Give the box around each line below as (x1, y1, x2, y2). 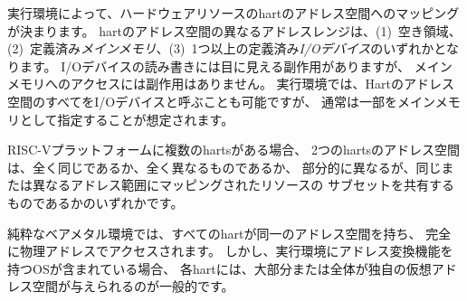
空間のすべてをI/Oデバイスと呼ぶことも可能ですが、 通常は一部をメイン (7, 91, 435, 110)
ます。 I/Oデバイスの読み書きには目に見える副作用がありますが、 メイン (19, 56, 453, 75)
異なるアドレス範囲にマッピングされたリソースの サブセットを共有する (32, 175, 454, 194)
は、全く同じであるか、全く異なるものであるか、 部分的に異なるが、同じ (7, 157, 442, 176)
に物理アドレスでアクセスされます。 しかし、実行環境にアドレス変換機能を (7, 241, 453, 260)
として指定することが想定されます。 (19, 109, 234, 128)
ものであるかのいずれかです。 (7, 193, 184, 212)
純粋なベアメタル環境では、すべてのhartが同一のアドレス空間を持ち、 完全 (7, 223, 452, 242)
